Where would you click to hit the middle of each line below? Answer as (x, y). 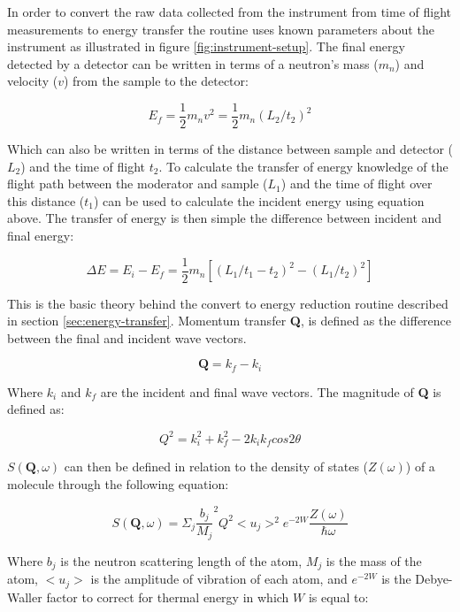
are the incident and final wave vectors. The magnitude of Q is (271, 391)
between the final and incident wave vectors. (127, 337)
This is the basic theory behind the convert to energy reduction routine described (228, 303)
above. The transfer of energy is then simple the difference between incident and (225, 218)
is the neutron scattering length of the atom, (181, 560)
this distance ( (46, 200)
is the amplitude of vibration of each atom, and (219, 579)
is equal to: (338, 597)
